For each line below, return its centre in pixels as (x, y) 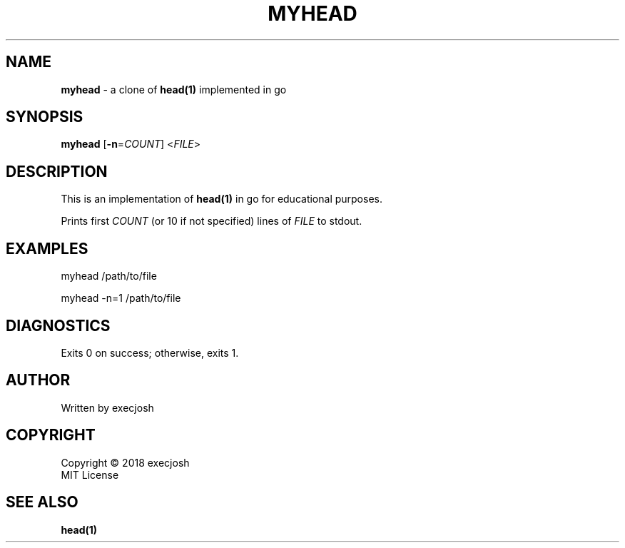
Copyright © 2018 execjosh (125, 462)
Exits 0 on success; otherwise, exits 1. (150, 352)
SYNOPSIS (45, 117)
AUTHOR (38, 380)
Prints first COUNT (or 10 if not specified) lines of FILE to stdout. (212, 221)
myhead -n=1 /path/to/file (121, 298)
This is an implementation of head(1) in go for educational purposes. (222, 199)
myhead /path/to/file (109, 276)
